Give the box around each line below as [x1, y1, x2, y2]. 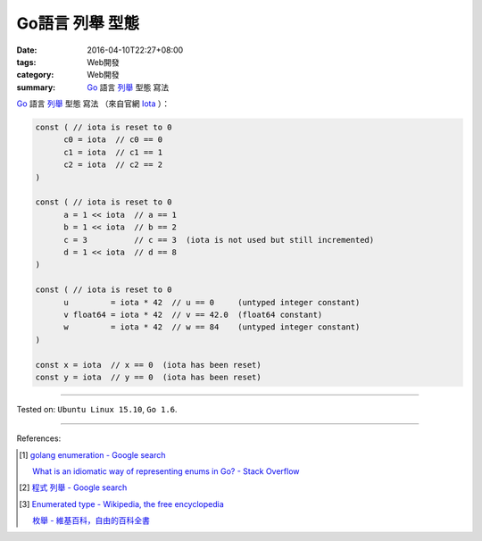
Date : [16, 45, 37, 55]
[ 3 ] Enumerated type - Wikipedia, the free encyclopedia [19, 498, 225, 509]
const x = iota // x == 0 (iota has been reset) [35, 360, 262, 370]
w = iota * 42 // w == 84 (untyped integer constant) [63, 322, 361, 332]
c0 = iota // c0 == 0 [63, 135, 163, 145]
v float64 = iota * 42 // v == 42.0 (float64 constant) [63, 309, 323, 320]
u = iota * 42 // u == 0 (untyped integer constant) [63, 297, 361, 307]
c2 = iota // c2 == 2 [63, 160, 163, 170]
